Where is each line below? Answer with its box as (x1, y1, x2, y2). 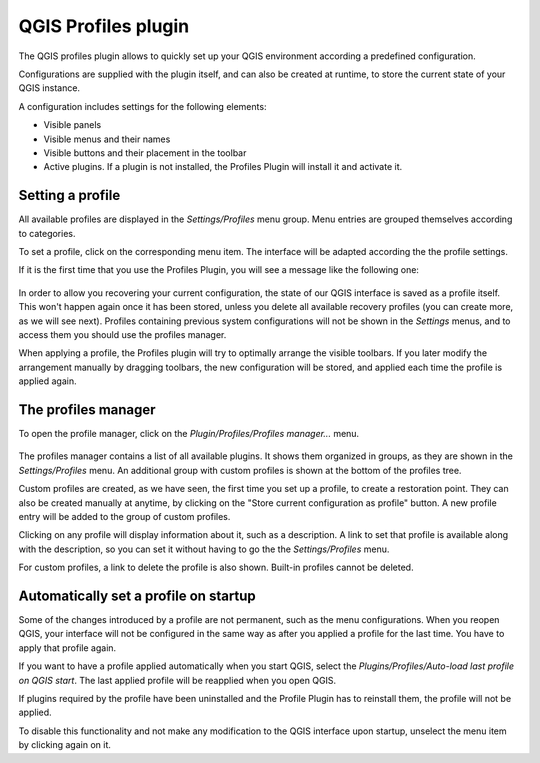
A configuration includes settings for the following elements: (18, 100, 267, 112)
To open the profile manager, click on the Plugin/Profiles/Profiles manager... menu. (18, 428, 360, 439)
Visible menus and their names (43, 133, 171, 145)
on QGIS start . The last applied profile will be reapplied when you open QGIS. (18, 674, 337, 686)
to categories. (18, 227, 76, 239)
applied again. (18, 375, 77, 387)
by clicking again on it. (18, 739, 112, 751)
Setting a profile (18, 187, 121, 204)
